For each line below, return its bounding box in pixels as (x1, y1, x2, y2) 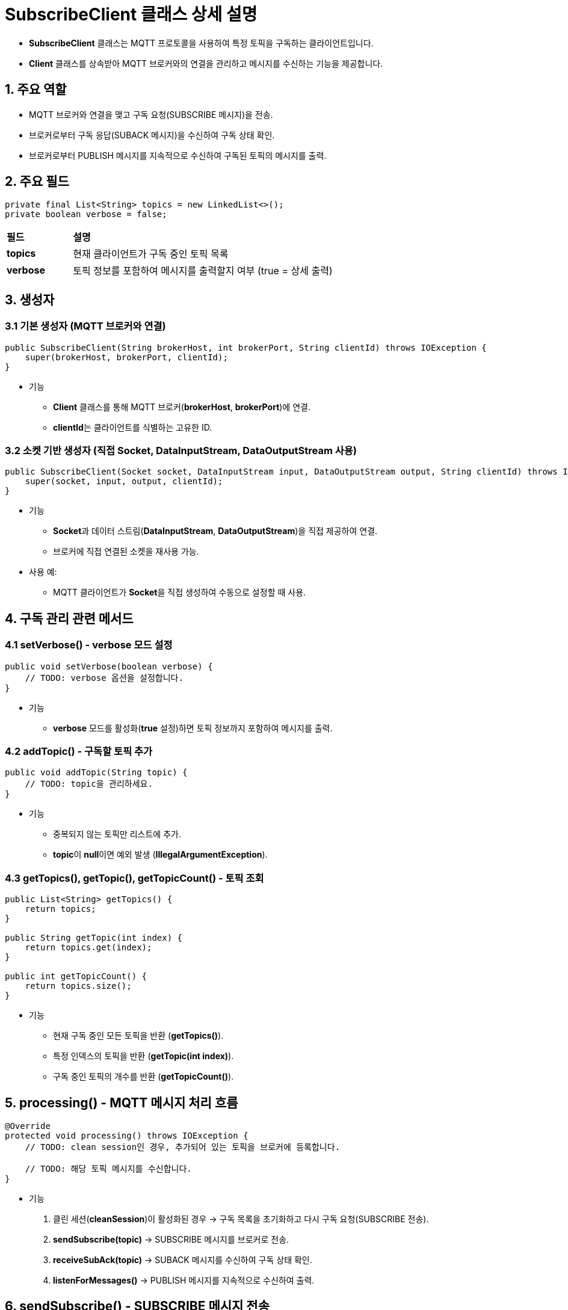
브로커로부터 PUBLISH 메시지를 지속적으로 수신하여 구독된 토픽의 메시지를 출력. (29, 150, 327, 161)
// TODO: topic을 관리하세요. (25, 779, 153, 789)
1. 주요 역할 (5, 82, 67, 97)
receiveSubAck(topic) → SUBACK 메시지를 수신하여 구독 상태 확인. (53, 1254, 312, 1265)
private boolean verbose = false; (5, 209, 167, 220)
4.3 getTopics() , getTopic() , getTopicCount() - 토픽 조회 (5, 872, 264, 884)
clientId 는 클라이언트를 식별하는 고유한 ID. (53, 422, 212, 432)
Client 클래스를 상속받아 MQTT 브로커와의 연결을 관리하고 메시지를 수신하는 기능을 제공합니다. (29, 58, 383, 69)
